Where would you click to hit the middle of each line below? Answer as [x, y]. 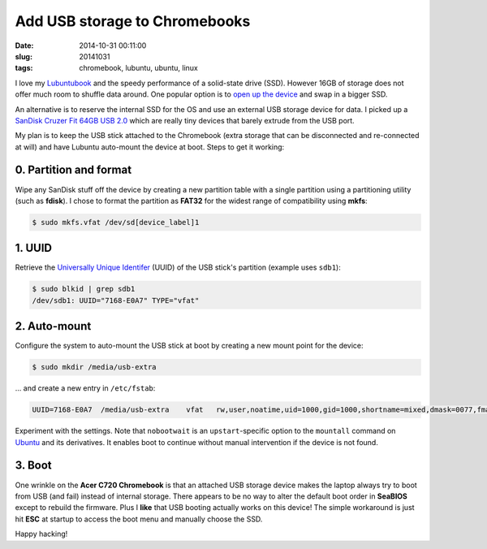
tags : [24, 68]
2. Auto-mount [53, 326]
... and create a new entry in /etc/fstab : [85, 388]
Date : [24, 45]
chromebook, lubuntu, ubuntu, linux [138, 68]
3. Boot [33, 466]
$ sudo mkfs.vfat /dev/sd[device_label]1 [116, 222]
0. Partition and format [73, 170]
